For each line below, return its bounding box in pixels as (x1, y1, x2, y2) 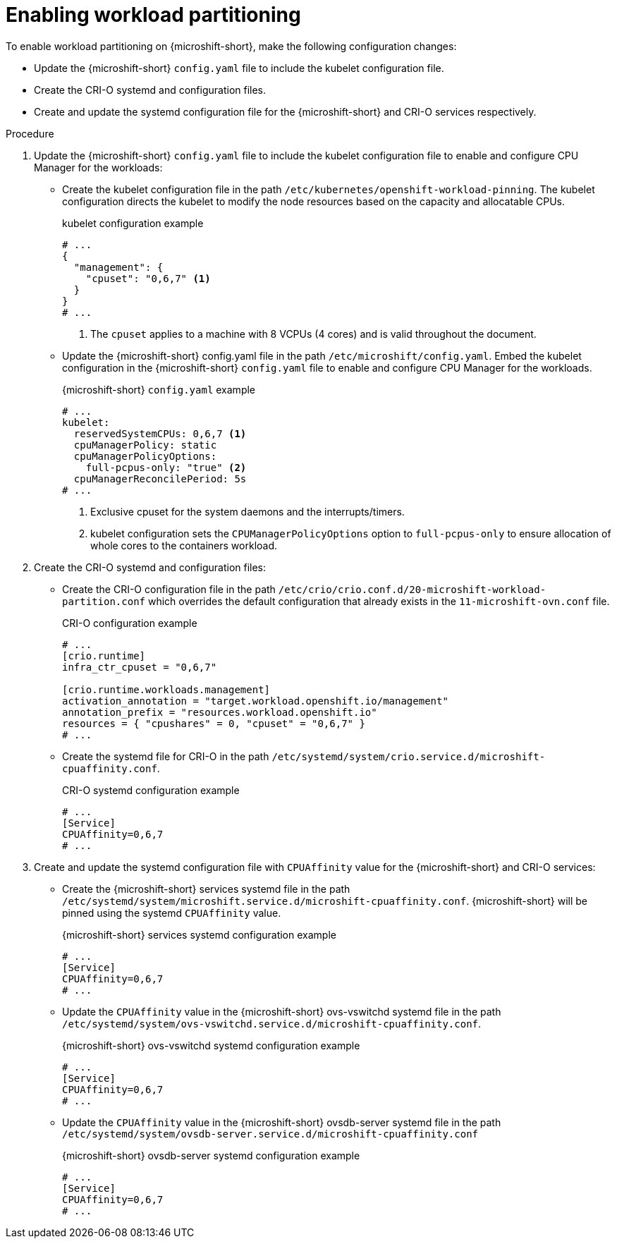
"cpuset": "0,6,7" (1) (85, 272, 211, 284)
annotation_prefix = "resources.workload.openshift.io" (62, 706, 377, 718)
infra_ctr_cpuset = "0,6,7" (62, 661, 217, 673)
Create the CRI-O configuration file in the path (62, 583, 276, 595)
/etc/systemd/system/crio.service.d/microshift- (271, 750, 546, 762)
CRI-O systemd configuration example (62, 783, 240, 796)
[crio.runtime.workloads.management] (62, 683, 271, 695)
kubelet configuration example (62, 217, 204, 229)
